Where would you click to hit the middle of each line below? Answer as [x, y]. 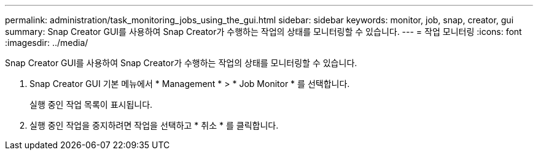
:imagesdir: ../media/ [47, 43]
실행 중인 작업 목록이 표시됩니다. [91, 104]
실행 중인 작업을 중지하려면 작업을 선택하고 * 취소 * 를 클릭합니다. [154, 125]
